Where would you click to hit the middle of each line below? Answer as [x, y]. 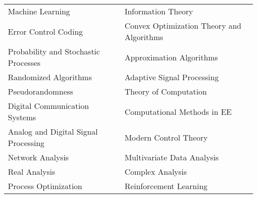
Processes [24, 63]
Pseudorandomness [41, 91]
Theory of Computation [166, 91]
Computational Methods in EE [178, 111]
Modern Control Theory [166, 137]
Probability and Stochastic [54, 51]
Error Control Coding [45, 31]
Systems [22, 117]
